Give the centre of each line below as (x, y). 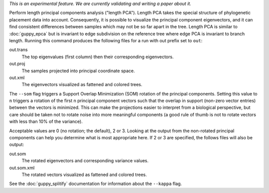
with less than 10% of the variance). (46, 121)
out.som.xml (22, 168)
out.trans (18, 50)
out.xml (17, 78)
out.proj (17, 64)
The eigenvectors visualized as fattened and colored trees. (82, 85)
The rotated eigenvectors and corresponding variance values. (85, 161)
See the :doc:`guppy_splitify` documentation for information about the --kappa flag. (95, 184)
